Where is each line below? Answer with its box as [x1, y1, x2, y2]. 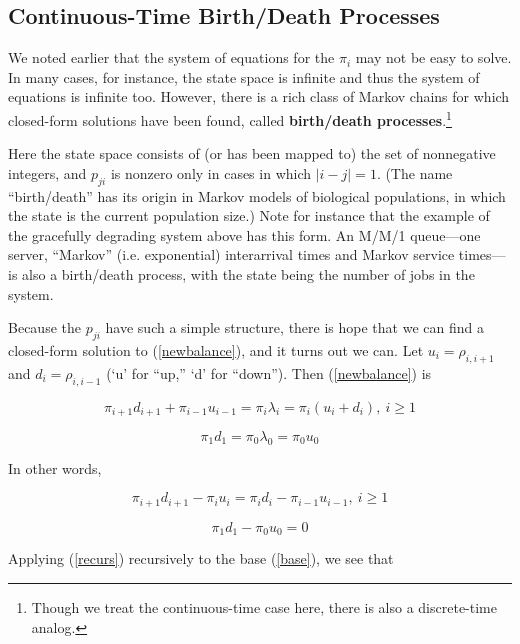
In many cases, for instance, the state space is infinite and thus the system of [8, 66, 480, 87]
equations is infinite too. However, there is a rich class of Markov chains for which [8, 86, 510, 107]
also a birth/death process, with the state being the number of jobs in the [22, 264, 475, 284]
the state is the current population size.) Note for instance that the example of [8, 205, 490, 226]
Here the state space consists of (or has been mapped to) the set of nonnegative [8, 143, 496, 164]
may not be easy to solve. [355, 47, 512, 68]
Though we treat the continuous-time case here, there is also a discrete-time [31, 596, 497, 617]
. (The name [376, 162, 453, 183]
